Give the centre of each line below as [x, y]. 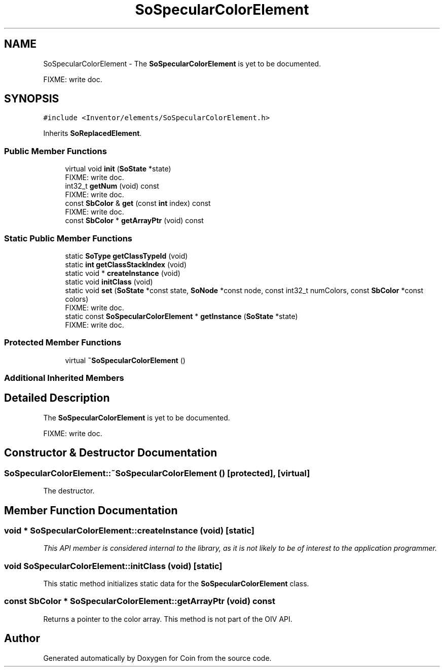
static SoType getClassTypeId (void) [126, 256]
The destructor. [69, 491]
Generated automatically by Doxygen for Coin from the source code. [157, 658]
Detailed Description [57, 398]
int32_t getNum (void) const [112, 186]
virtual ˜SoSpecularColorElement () [125, 360]
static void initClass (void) [109, 281]
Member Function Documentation [91, 510]
